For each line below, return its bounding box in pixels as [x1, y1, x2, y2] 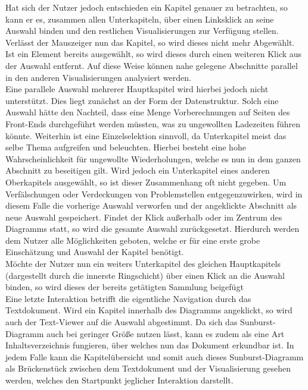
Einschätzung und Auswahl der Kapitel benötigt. [5, 246, 184, 258]
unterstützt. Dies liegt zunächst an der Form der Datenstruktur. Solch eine [5, 94, 279, 106]
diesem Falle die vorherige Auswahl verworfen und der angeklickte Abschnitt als [5, 199, 297, 212]
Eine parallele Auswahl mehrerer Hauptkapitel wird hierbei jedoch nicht [5, 83, 269, 95]
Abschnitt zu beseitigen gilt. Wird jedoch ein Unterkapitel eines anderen [5, 164, 270, 177]
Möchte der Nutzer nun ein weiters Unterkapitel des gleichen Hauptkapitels [5, 257, 281, 270]
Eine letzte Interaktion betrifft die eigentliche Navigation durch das [5, 292, 251, 304]
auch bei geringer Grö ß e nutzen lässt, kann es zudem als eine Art [46, 327, 285, 339]
